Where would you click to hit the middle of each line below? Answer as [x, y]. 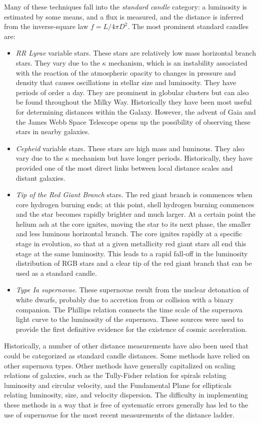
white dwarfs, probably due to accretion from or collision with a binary [125, 300]
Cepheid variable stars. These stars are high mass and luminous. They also [130, 148]
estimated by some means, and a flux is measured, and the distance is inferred [124, 16]
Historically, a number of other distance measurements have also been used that [126, 346]
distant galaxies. [40, 177]
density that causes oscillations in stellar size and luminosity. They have [126, 82]
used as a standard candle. [56, 273]
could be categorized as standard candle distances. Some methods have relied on [127, 355]
